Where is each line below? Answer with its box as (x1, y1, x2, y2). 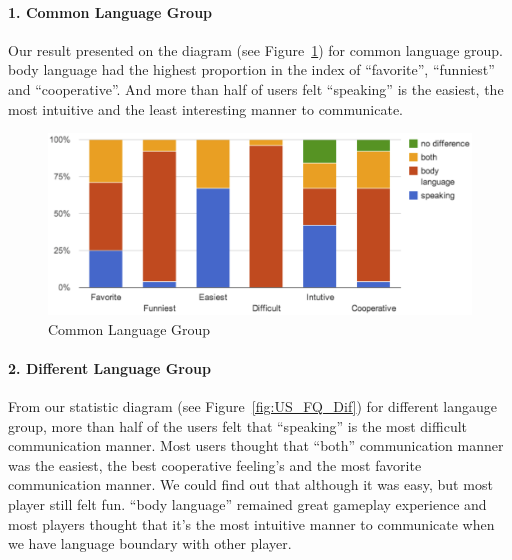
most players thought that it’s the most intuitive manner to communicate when (8, 513, 495, 534)
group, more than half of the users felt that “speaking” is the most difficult (8, 415, 468, 436)
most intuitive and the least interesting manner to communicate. (8, 98, 404, 119)
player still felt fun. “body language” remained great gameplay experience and (8, 494, 487, 515)
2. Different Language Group (8, 357, 211, 378)
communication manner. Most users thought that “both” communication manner (8, 435, 504, 456)
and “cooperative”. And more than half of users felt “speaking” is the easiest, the (8, 78, 504, 99)
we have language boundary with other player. (8, 533, 292, 554)
